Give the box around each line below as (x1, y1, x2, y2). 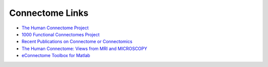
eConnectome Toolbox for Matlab (21, 53, 90, 59)
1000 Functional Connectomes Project (21, 31, 100, 37)
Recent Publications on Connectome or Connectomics (21, 39, 133, 45)
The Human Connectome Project (21, 25, 89, 31)
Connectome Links (9, 7, 89, 18)
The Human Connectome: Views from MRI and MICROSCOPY (21, 45, 147, 52)
